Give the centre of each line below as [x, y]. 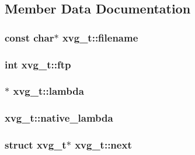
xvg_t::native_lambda [59, 118]
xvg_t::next [103, 145]
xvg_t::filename [100, 37]
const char [29, 37]
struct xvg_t [36, 145]
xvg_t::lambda [48, 91]
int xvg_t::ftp [38, 64]
